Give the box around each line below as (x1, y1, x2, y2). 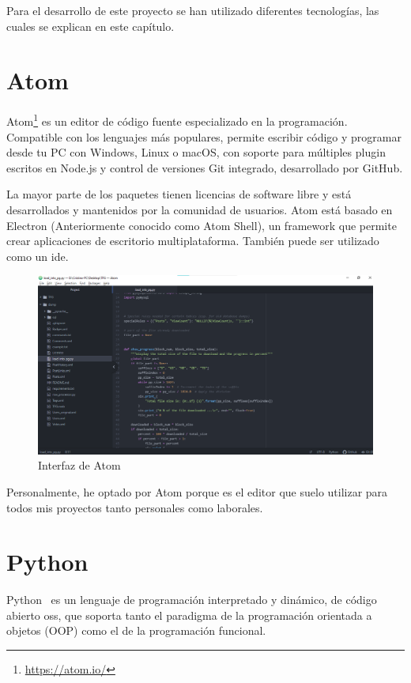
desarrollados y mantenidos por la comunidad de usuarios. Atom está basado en (6, 201, 393, 217)
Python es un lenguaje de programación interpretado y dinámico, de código (6, 591, 377, 608)
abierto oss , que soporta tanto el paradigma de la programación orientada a (6, 606, 372, 623)
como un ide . (6, 247, 69, 264)
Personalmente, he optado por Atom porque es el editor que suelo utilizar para (6, 483, 388, 500)
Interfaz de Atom (38, 457, 121, 474)
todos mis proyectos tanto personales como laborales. (6, 499, 263, 515)
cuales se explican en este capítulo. (6, 17, 175, 34)
